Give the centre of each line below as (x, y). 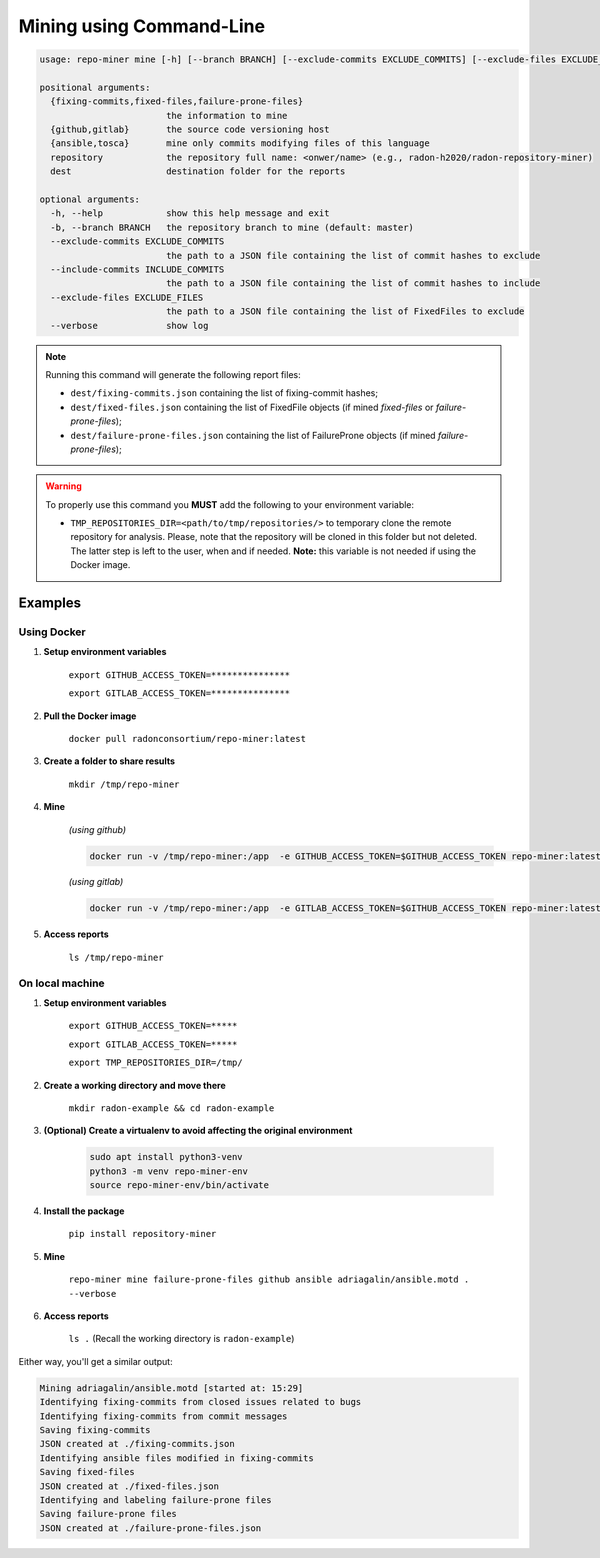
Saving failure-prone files (108, 1514)
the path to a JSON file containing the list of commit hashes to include (353, 283)
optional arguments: (89, 199)
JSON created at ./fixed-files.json (129, 1486)
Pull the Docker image (90, 716)
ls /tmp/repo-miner (116, 957)
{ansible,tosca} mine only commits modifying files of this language (240, 143)
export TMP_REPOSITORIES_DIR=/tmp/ (156, 1063)
